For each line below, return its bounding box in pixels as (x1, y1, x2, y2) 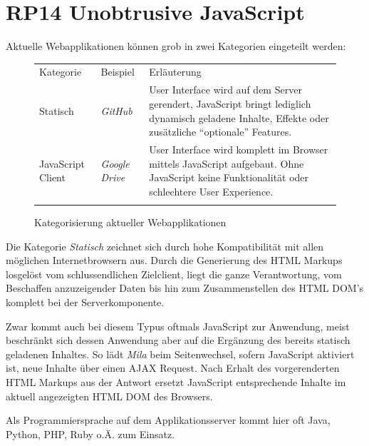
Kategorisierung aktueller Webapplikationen (34, 215, 227, 230)
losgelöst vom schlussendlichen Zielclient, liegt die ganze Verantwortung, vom (6, 266, 342, 281)
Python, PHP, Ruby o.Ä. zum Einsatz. (6, 426, 175, 441)
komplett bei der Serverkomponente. (6, 295, 165, 310)
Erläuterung (149, 64, 202, 79)
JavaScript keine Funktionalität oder (149, 170, 309, 185)
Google (100, 156, 130, 171)
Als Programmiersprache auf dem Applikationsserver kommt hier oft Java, (6, 412, 331, 427)
